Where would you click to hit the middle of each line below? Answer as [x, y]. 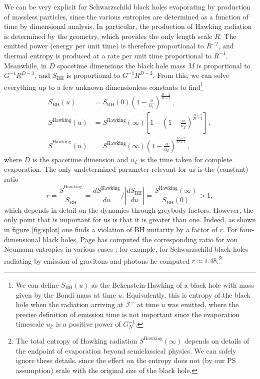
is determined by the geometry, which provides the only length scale [108, 36]
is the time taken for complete [186, 159]
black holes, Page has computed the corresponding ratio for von [140, 239]
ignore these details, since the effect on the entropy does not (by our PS [126, 360]
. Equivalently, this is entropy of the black [186, 294]
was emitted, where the [203, 304]
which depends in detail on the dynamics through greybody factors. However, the [129, 209]
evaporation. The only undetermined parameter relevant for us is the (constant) [126, 169]
